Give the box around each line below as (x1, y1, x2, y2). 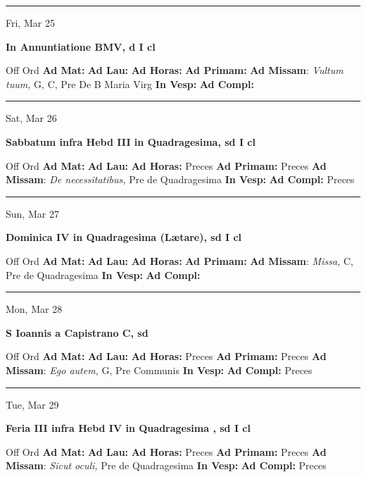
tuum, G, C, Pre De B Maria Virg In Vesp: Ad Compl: (6, 76, 254, 91)
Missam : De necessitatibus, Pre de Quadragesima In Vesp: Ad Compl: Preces (6, 172, 355, 187)
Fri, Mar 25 (6, 16, 55, 30)
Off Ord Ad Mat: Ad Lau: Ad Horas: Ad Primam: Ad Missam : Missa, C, (6, 253, 354, 268)
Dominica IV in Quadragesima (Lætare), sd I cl (6, 230, 242, 244)
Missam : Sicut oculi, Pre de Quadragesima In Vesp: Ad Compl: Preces (6, 458, 327, 473)
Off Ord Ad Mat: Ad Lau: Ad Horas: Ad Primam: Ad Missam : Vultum (6, 63, 343, 78)
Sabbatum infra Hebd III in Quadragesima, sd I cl (6, 134, 255, 149)
